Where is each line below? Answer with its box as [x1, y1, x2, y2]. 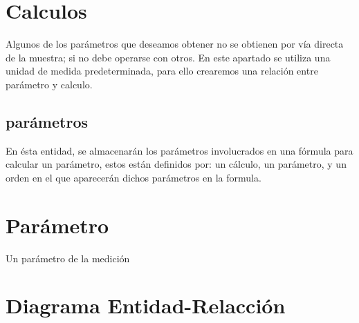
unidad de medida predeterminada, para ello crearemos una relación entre [6, 63, 318, 78]
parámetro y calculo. [6, 77, 93, 91]
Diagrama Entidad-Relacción [6, 291, 286, 320]
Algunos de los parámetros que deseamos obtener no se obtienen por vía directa [6, 37, 344, 51]
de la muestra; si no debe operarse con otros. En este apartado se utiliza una [6, 50, 331, 64]
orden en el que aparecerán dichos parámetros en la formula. [6, 170, 261, 184]
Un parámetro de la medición [6, 251, 130, 265]
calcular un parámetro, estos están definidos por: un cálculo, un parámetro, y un [6, 157, 347, 171]
